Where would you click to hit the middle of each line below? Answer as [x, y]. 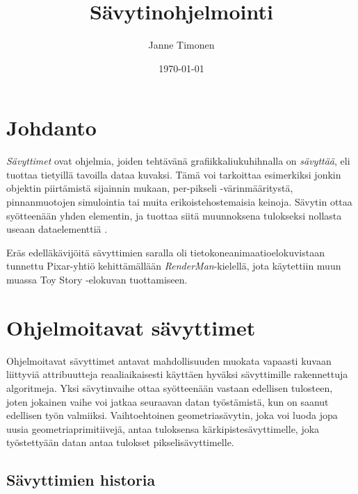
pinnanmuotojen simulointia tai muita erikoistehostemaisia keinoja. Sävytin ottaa [179, 202]
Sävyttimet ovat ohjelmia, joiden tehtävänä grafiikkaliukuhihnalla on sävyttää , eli [178, 161]
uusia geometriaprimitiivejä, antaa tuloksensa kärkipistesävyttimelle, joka [163, 428]
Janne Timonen [181, 45]
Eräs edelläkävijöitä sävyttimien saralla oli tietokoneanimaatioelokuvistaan [165, 252]
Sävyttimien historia [81, 480]
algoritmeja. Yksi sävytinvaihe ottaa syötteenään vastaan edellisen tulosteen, [170, 387]
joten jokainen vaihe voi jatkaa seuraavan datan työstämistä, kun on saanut [168, 401]
